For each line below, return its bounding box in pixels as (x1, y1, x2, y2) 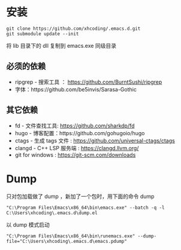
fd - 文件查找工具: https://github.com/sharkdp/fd (14, 122, 135, 129)
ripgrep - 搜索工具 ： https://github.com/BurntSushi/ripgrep (14, 78, 162, 86)
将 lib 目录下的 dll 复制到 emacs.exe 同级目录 (6, 42, 117, 49)
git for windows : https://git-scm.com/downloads (14, 151, 136, 158)
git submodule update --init (6, 31, 79, 36)
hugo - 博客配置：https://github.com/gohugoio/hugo (14, 129, 145, 136)
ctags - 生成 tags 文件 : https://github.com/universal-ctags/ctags (14, 137, 175, 144)
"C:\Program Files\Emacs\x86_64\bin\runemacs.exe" (6, 233, 135, 239)
